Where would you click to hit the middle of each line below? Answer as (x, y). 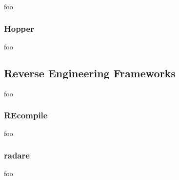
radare (17, 155)
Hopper (19, 28)
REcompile (26, 115)
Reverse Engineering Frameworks (90, 73)
